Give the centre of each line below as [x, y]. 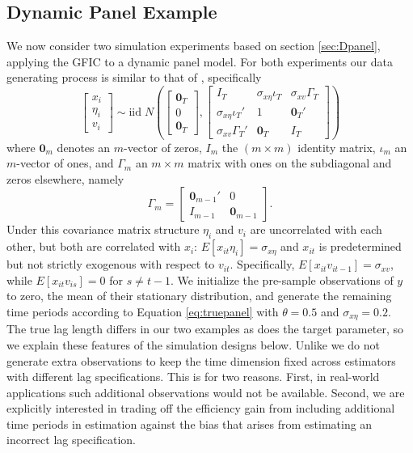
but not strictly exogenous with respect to [111, 264]
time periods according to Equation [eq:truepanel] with [143, 311]
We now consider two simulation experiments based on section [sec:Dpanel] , [194, 46]
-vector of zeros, [162, 147]
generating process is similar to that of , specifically [134, 77]
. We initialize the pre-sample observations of [282, 279]
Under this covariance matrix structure [103, 229]
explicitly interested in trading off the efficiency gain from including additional [201, 408]
